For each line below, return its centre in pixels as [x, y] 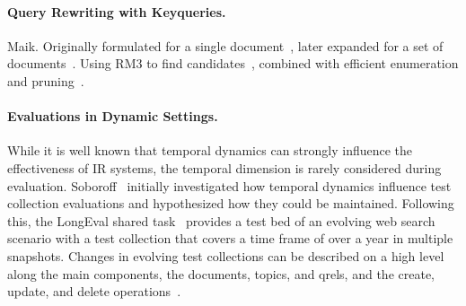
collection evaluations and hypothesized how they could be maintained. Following [231, 203]
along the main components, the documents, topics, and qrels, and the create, [221, 273]
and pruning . [46, 80]
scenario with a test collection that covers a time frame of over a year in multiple [230, 238]
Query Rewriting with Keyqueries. [117, 11]
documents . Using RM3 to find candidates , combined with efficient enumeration [233, 63]
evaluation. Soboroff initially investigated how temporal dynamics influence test [229, 185]
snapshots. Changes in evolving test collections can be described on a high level [226, 255]
